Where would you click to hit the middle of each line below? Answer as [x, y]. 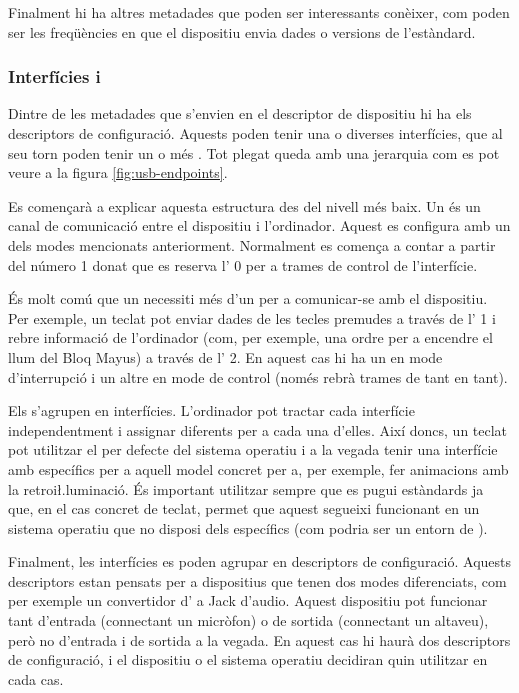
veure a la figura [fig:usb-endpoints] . [118, 172]
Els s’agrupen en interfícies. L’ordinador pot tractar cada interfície [211, 410]
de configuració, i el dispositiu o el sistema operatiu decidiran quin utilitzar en [248, 659]
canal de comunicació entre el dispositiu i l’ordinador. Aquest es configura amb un [259, 225]
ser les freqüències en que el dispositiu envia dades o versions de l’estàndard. [242, 31]
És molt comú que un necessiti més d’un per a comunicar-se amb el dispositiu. [248, 298]
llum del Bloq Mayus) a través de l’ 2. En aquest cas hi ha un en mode [225, 356]
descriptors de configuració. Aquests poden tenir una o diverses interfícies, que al [255, 133]
